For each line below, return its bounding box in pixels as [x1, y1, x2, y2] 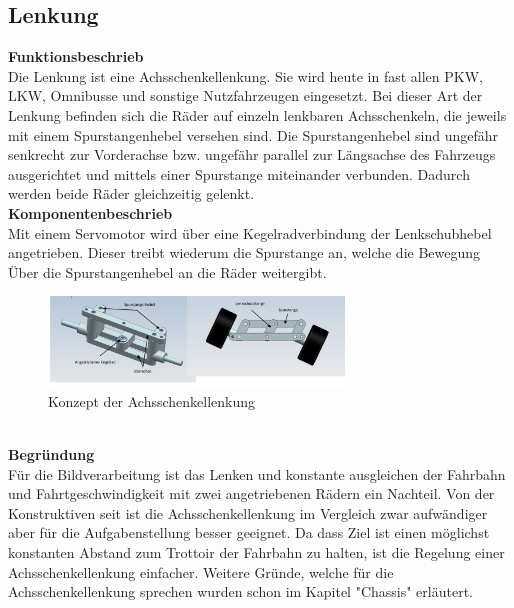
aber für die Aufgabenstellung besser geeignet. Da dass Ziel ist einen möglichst [8, 522, 490, 543]
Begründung [8, 444, 95, 465]
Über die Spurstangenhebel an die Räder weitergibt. [8, 261, 327, 282]
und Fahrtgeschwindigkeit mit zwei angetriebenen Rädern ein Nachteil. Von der [8, 483, 495, 504]
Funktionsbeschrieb [8, 46, 144, 67]
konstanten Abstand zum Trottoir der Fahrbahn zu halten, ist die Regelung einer [8, 542, 505, 563]
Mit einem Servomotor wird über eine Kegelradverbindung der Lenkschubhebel [8, 222, 492, 243]
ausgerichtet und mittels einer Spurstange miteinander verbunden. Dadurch [8, 163, 470, 184]
